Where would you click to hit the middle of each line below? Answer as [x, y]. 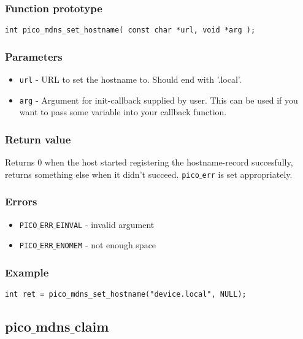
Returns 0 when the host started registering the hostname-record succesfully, [149, 162]
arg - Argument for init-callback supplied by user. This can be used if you [159, 100]
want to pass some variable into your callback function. [123, 112]
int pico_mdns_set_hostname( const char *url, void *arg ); [130, 30]
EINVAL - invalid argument [105, 224]
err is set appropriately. [247, 174]
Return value [38, 139]
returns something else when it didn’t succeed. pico [102, 174]
